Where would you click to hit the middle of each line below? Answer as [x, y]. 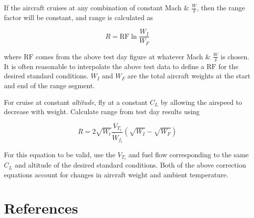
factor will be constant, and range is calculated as [79, 17]
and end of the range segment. [50, 85]
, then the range [221, 7]
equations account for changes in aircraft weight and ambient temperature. [116, 174]
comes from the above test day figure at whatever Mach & [123, 56]
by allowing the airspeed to [201, 102]
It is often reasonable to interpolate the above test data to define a [104, 66]
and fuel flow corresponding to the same [189, 155]
